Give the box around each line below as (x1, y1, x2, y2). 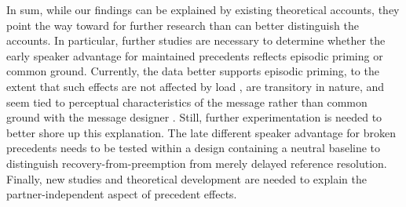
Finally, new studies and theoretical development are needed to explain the (6, 170, 367, 187)
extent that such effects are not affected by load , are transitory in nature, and (6, 78, 385, 94)
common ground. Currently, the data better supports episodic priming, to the (6, 63, 379, 79)
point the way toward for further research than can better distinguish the (6, 16, 359, 33)
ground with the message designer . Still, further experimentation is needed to (6, 109, 382, 125)
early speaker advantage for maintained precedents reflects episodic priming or (6, 47, 383, 64)
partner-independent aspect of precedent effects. (6, 186, 237, 202)
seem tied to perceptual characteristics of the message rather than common (6, 93, 368, 110)
